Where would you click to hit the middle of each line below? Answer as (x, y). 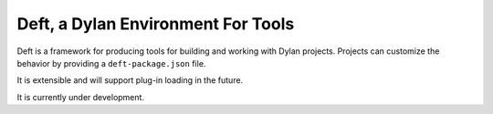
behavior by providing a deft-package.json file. (111, 63)
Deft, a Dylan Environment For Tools (156, 24)
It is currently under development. (81, 97)
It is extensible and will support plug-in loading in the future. (130, 80)
